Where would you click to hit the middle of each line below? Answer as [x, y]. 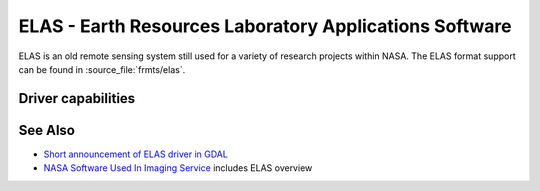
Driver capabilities [77, 98]
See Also [46, 130]
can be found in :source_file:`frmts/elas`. [102, 69]
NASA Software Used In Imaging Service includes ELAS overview [178, 168]
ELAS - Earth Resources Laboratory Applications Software [265, 26]
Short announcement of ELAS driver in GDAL [136, 154]
